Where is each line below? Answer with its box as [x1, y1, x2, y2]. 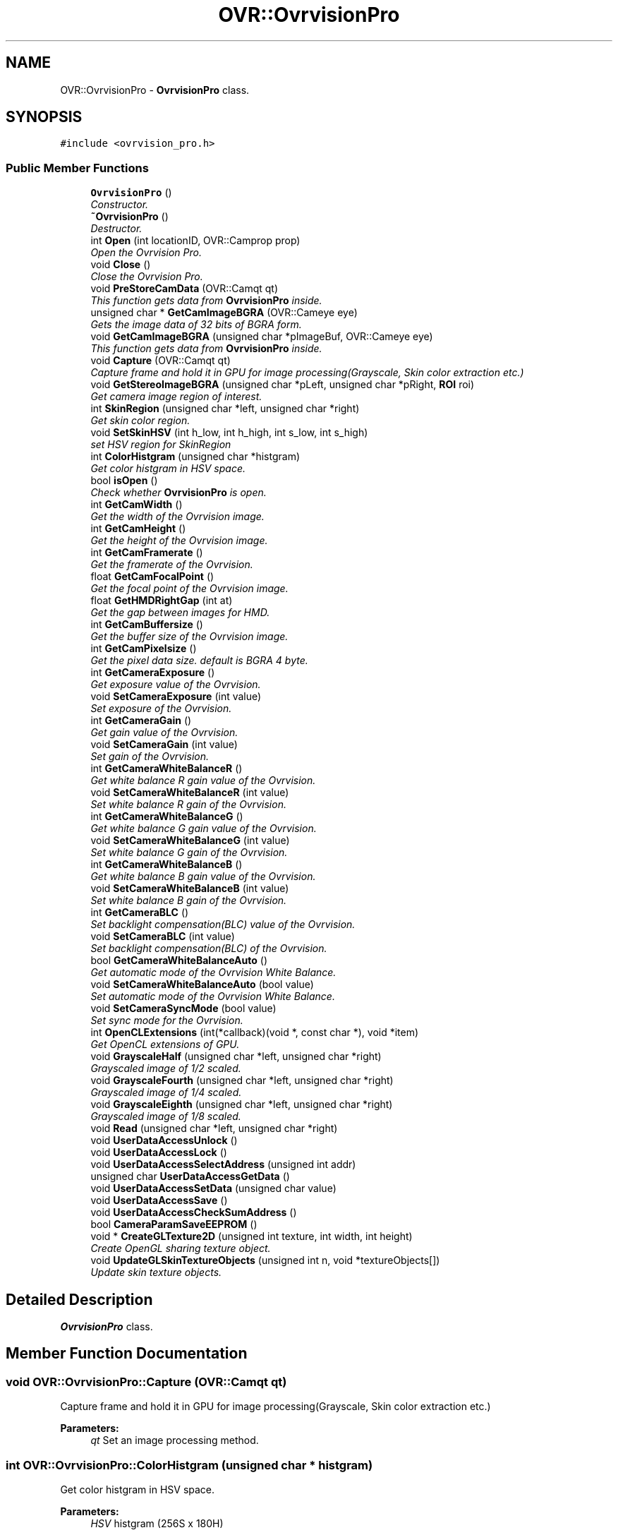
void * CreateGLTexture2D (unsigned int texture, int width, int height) [90, 1230, 413, 1243]
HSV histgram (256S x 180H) [90, 1517, 224, 1529]
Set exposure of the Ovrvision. [90, 702, 232, 715]
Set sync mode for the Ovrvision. [90, 1014, 243, 1027]
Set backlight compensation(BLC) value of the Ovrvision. [90, 918, 356, 931]
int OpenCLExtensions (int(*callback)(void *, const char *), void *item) [90, 1026, 419, 1039]
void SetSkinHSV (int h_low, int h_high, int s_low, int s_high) [90, 426, 368, 439]
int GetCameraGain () [90, 714, 192, 727]
